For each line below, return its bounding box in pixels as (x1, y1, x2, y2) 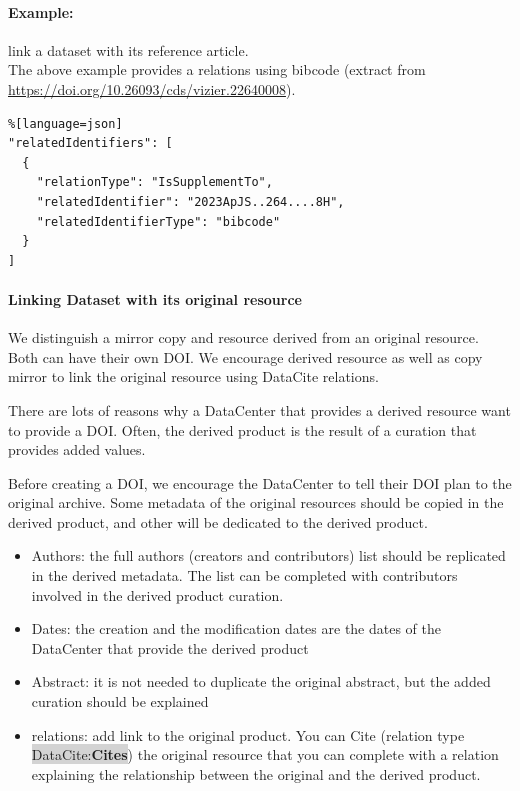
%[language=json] (8, 116, 123, 131)
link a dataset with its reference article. (8, 39, 249, 60)
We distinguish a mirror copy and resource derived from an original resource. (8, 327, 479, 348)
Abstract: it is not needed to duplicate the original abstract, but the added (31, 671, 491, 692)
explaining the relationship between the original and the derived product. (31, 763, 481, 784)
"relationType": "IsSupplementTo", (36, 175, 273, 190)
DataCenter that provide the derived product (31, 637, 309, 658)
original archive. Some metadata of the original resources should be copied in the (8, 492, 504, 513)
